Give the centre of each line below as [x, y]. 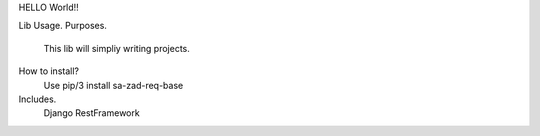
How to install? [49, 71]
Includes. [37, 99]
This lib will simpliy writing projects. [116, 48]
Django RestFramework [91, 113]
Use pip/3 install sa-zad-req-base [113, 85]
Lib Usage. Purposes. [62, 26]
